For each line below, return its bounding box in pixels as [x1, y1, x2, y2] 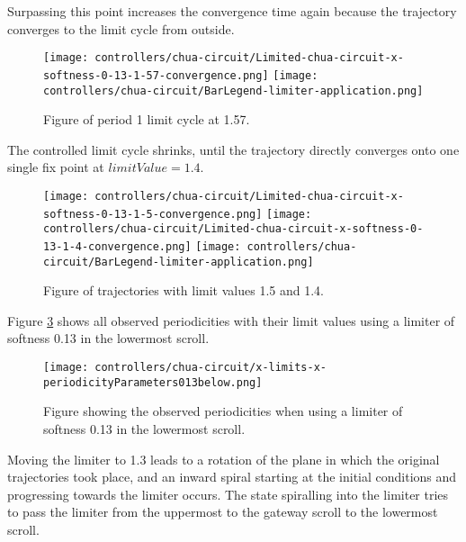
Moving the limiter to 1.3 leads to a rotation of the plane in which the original [7, 449, 440, 468]
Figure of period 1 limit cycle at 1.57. [43, 110, 250, 129]
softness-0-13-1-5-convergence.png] [43, 207, 263, 221]
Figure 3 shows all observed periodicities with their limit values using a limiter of [7, 311, 455, 330]
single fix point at [7, 158, 104, 176]
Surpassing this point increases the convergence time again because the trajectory [7, 2, 457, 20]
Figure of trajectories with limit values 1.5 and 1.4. [43, 281, 324, 300]
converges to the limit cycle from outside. [7, 19, 235, 38]
